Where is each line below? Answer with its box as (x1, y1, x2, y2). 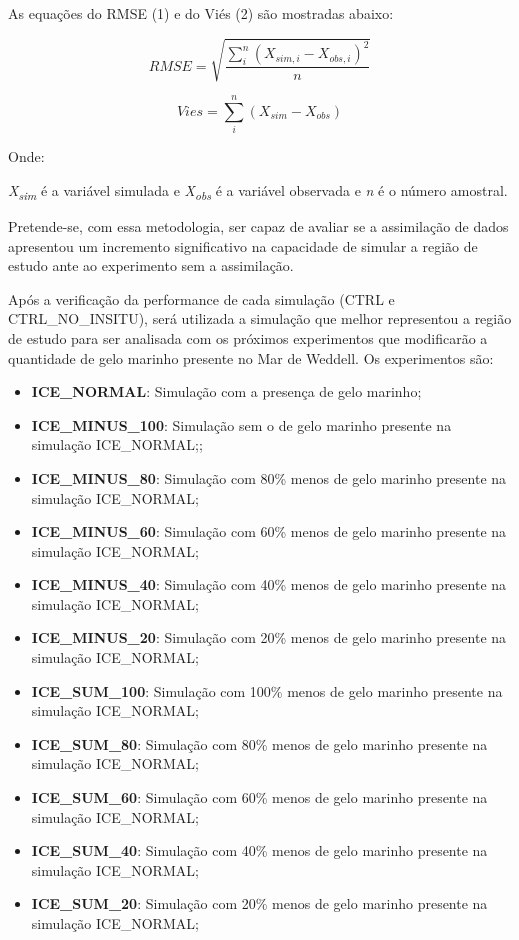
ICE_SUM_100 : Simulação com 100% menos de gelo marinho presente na (31, 680, 503, 701)
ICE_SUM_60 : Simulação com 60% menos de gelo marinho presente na (31, 787, 488, 808)
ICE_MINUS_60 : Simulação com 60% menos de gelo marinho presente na (31, 521, 507, 542)
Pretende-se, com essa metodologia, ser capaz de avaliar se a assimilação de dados (8, 215, 509, 236)
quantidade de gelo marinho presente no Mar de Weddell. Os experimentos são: (8, 347, 494, 368)
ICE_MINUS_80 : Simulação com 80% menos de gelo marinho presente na (31, 467, 507, 488)
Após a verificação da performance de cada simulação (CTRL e (8, 288, 395, 309)
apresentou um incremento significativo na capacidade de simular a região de (8, 235, 478, 256)
